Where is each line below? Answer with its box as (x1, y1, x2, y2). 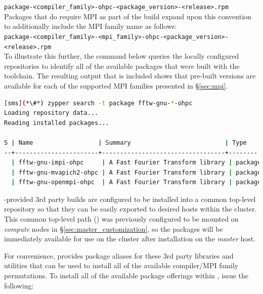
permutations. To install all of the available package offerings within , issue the (4, 270, 249, 281)
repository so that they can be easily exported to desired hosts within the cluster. (4, 203, 257, 214)
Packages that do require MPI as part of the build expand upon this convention (4, 11, 251, 21)
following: (4, 280, 34, 290)
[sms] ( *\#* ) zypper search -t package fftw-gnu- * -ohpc (4, 99, 193, 107)
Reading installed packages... (4, 119, 109, 127)
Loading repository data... (4, 109, 99, 117)
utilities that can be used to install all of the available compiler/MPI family (4, 260, 239, 271)
